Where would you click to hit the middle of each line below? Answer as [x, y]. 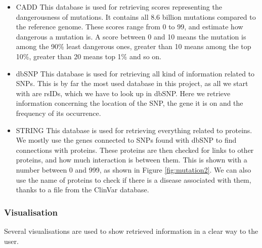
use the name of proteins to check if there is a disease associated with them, [134, 179]
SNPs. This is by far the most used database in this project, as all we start [132, 83]
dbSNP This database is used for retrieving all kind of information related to [135, 73]
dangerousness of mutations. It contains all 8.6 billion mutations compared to [136, 16]
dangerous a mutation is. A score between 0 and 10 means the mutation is [131, 36]
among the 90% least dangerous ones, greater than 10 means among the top [134, 46]
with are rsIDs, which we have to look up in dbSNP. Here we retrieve [123, 93]
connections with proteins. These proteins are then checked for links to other [135, 150]
